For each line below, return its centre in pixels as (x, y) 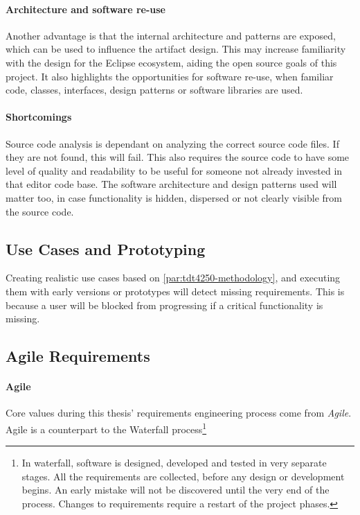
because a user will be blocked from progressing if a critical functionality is (164, 305)
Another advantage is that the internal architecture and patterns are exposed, (171, 35)
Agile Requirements (78, 356)
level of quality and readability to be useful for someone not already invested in (174, 170)
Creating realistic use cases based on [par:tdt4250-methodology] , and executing (173, 278)
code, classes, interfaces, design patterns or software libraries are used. (154, 90)
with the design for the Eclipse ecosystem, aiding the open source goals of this (171, 62)
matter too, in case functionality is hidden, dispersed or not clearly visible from (174, 197)
